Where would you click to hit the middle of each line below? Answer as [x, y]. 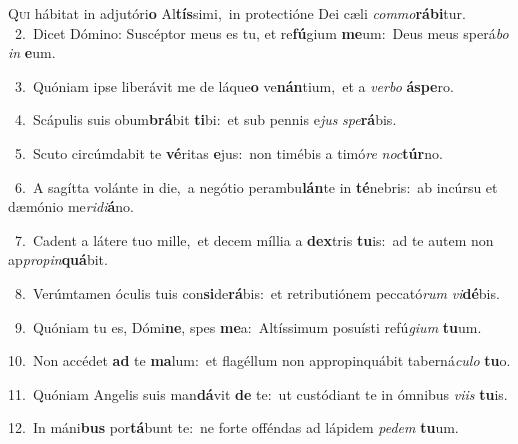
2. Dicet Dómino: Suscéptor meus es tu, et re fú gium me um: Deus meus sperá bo [261, 32]
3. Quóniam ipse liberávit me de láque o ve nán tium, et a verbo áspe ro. [234, 85]
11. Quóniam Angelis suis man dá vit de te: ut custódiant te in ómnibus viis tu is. [258, 393]
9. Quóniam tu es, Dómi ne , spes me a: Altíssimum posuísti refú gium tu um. [248, 326]
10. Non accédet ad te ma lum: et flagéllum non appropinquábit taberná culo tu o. [259, 360]
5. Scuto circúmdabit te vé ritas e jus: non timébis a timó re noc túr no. [228, 152]
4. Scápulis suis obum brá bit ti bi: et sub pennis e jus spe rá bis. [205, 119]
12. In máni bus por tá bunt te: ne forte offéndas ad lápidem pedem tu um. [233, 427]
